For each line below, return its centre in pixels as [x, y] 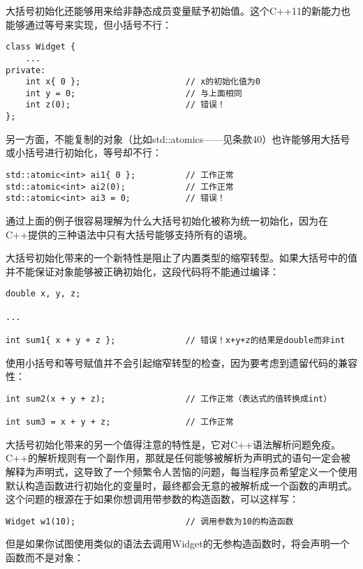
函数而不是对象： [45, 557]
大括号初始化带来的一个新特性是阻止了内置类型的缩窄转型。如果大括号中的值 [181, 258]
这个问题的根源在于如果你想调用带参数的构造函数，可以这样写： [152, 499]
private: [26, 70]
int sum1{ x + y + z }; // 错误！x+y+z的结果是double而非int [176, 340]
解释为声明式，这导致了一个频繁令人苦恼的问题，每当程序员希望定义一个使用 [181, 471]
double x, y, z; [43, 294]
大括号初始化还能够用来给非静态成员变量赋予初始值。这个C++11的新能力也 [178, 10]
